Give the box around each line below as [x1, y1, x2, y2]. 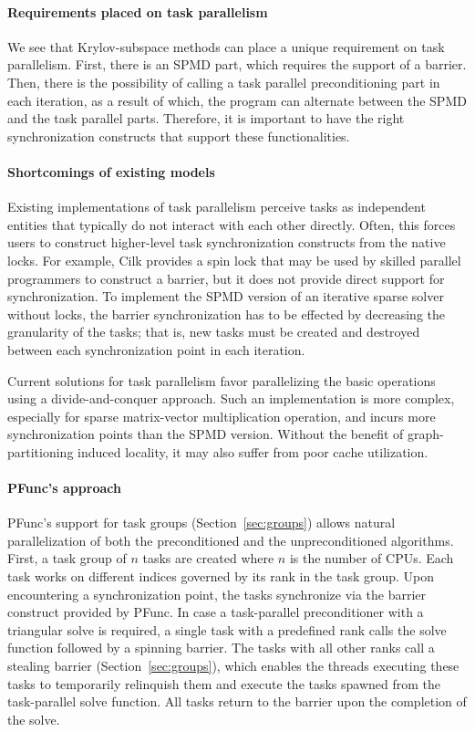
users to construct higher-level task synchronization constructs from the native [7, 233, 446, 252]
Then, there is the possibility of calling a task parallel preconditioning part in [7, 72, 440, 91]
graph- [408, 424, 444, 444]
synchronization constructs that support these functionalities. [7, 126, 350, 145]
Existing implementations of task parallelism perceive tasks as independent [7, 197, 426, 216]
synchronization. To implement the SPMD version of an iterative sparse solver [7, 287, 444, 306]
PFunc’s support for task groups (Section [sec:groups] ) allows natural [7, 513, 396, 532]
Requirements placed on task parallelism [7, 2, 268, 21]
